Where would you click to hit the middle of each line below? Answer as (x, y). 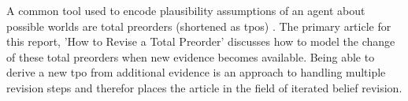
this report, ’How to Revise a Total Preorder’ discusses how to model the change (201, 41)
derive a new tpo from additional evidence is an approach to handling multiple (196, 72)
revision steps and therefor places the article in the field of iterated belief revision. (204, 87)
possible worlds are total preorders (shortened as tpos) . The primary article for (199, 26)
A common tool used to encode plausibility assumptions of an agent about (186, 10)
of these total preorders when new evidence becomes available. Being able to (191, 56)
